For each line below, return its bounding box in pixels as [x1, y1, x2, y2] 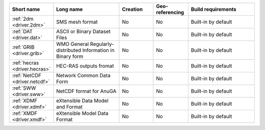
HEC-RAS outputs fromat [56, 63, 114, 69]
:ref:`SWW [12, 85, 36, 91]
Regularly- [90, 41, 114, 47]
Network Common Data [56, 72, 110, 79]
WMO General [56, 41, 89, 47]
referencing [156, 9, 184, 16]
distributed [56, 47, 81, 54]
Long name [56, 6, 83, 12]
